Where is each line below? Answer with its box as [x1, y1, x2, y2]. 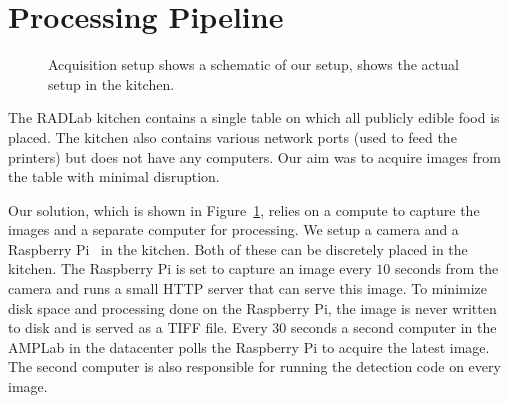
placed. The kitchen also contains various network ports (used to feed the [8, 126, 457, 147]
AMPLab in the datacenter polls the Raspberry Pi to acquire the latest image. [8, 336, 490, 357]
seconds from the [394, 258, 499, 279]
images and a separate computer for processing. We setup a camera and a [8, 219, 459, 240]
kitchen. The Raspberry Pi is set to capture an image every [8, 258, 372, 279]
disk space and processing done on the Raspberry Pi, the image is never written [8, 297, 497, 318]
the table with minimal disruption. [8, 166, 220, 187]
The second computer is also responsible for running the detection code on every [8, 356, 501, 377]
